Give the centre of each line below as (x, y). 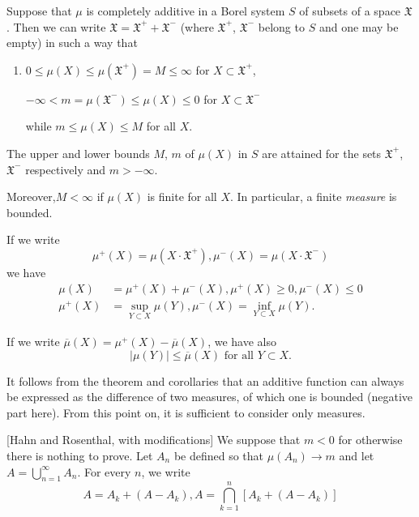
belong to (281, 26)
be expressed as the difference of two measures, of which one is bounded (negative (210, 397)
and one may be (359, 26)
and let (357, 455)
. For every (104, 471)
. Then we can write (56, 26)
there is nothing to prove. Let (80, 455)
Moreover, (31, 197)
